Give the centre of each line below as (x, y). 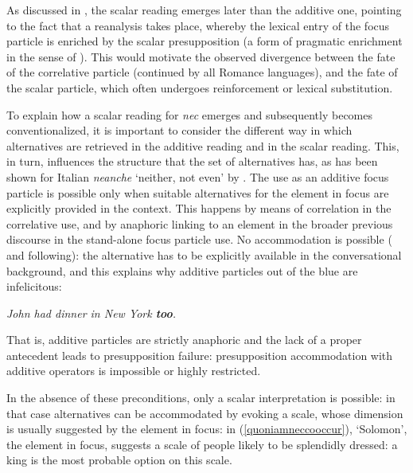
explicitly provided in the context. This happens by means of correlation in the (199, 208)
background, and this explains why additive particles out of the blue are (182, 270)
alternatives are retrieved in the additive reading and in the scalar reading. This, (203, 145)
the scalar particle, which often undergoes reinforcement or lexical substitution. (200, 87)
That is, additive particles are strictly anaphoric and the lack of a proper (184, 340)
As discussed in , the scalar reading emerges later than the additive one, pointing (204, 10)
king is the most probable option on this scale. (119, 460)
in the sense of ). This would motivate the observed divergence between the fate (201, 56)
